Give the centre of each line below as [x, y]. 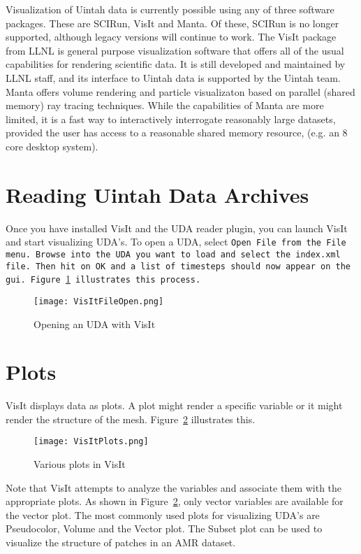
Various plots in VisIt [80, 464]
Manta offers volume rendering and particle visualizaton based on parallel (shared [180, 91]
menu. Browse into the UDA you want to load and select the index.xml [173, 254]
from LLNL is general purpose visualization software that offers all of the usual [175, 50]
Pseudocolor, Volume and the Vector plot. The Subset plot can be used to [164, 528]
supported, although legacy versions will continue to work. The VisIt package [171, 37]
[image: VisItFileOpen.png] [99, 301]
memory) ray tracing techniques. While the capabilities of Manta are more [165, 105]
